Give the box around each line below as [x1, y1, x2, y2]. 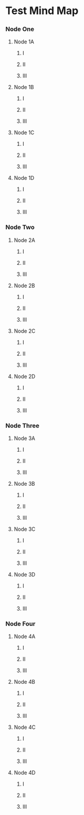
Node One [5, 25, 34, 33]
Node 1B [13, 84, 34, 91]
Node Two [5, 223, 35, 231]
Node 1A [13, 38, 34, 45]
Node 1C [13, 129, 35, 136]
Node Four [5, 620, 36, 628]
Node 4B [13, 678, 35, 686]
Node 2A [13, 236, 35, 244]
